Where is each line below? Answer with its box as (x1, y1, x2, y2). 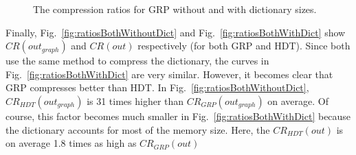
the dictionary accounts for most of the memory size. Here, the (5, 122, 270, 136)
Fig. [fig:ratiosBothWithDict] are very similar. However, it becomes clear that (5, 67, 333, 81)
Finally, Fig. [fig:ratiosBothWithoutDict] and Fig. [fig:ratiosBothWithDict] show (5, 25, 346, 39)
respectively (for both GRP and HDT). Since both (137, 38, 351, 53)
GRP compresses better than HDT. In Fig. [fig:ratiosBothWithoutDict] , (5, 80, 309, 95)
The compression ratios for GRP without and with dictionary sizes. (33, 2, 317, 16)
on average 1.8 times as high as (5, 136, 137, 150)
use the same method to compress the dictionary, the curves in (5, 53, 269, 68)
